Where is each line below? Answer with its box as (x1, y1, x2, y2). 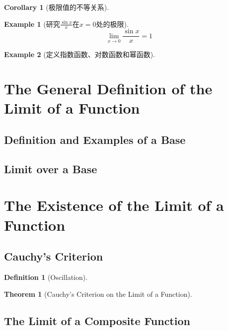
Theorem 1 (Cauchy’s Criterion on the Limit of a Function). (4, 288, 192, 299)
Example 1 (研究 (4, 18, 60, 29)
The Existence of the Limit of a (4, 195, 224, 215)
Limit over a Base (4, 161, 97, 176)
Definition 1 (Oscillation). (4, 271, 88, 282)
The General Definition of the (4, 78, 213, 99)
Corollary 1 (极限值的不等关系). (4, 2, 109, 12)
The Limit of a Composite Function (4, 313, 190, 328)
